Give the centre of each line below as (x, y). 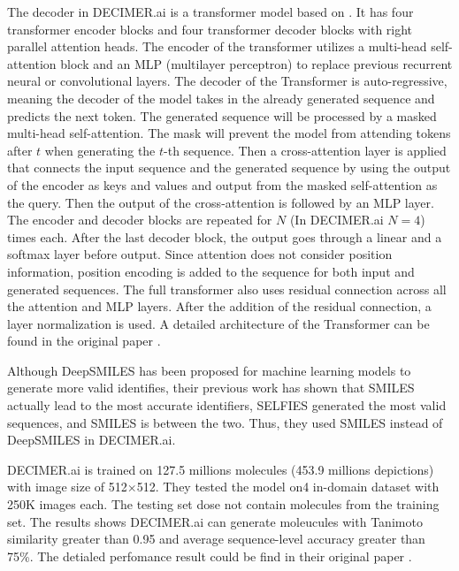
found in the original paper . (84, 341)
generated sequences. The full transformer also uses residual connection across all (227, 289)
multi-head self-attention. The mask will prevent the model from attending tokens (229, 133)
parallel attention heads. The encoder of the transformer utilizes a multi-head (217, 46)
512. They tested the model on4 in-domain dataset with (288, 487)
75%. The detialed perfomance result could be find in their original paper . (210, 556)
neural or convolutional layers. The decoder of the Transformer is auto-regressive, (227, 81)
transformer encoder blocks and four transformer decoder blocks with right (210, 29)
